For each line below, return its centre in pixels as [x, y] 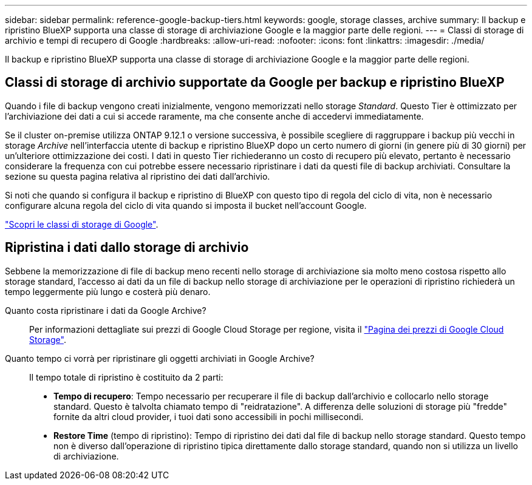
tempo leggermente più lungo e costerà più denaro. [108, 291]
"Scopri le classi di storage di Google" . [82, 224]
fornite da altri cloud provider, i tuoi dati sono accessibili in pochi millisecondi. [209, 416]
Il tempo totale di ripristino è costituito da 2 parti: [126, 377]
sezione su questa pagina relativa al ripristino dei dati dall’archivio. [138, 176]
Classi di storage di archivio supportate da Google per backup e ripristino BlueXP [255, 83]
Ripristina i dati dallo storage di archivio [127, 248]
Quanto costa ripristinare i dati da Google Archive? [106, 310]
